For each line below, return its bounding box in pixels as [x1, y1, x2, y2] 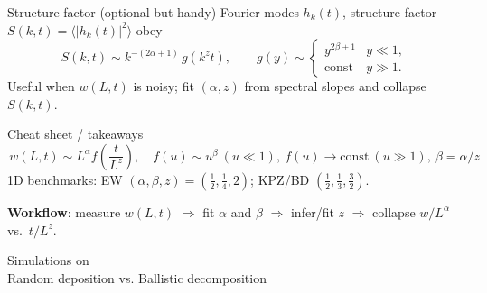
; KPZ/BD [250, 169, 310, 188]
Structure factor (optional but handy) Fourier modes [7, 3, 299, 21]
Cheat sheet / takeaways [7, 124, 144, 143]
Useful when [7, 77, 75, 96]
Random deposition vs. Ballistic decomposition [7, 268, 267, 287]
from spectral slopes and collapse [244, 77, 426, 96]
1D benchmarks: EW [7, 169, 123, 188]
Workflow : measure [7, 202, 121, 221]
